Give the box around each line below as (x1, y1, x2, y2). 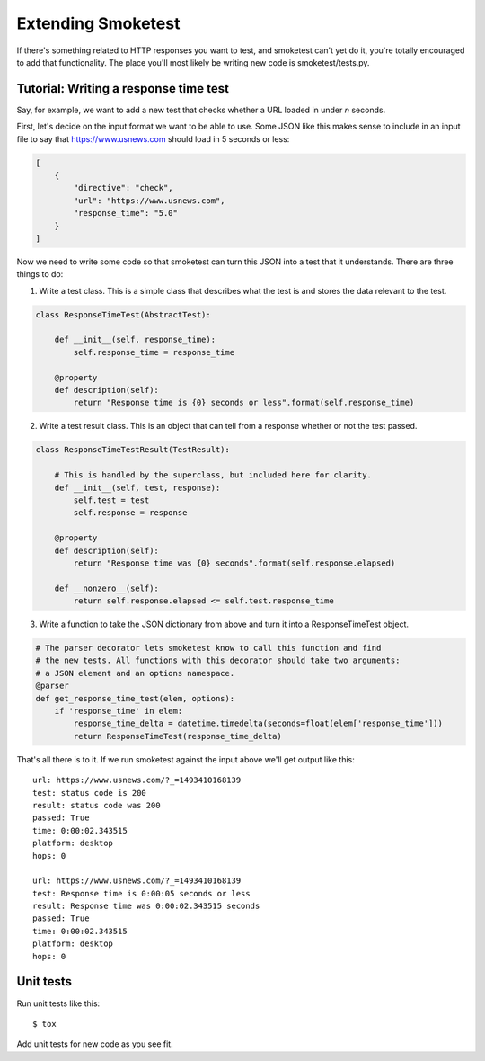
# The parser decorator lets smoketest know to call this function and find (35, 643, 382, 654)
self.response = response (73, 508, 188, 518)
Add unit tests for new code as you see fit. (16, 1039, 174, 1049)
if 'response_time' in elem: (54, 706, 183, 717)
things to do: (16, 269, 64, 280)
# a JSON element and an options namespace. (35, 668, 235, 678)
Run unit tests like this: (16, 998, 101, 1009)
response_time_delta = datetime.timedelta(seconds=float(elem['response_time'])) (73, 718, 444, 728)
